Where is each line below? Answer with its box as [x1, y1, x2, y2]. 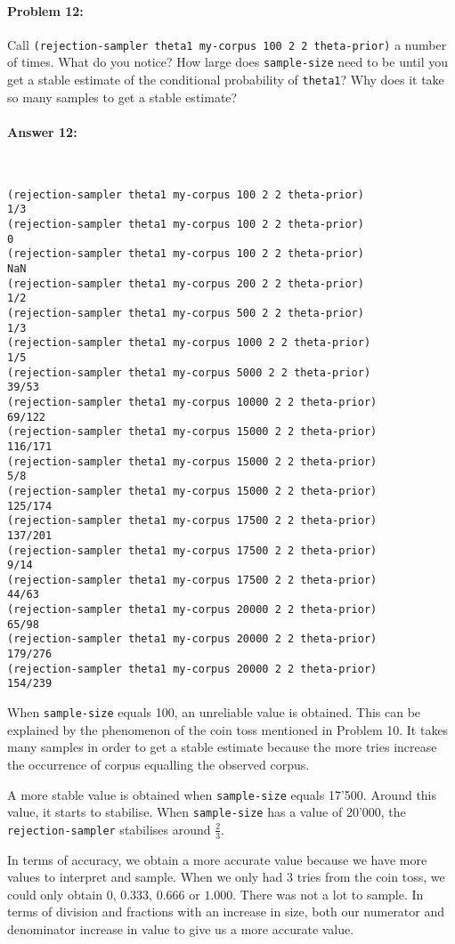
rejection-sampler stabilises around [7, 819, 211, 838]
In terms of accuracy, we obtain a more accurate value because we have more [7, 850, 427, 868]
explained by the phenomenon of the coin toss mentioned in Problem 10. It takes [7, 720, 449, 738]
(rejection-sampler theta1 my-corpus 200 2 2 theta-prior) [7, 277, 364, 290]
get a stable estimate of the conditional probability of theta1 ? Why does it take [7, 70, 444, 89]
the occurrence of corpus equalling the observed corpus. [7, 754, 310, 773]
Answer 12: [7, 122, 77, 141]
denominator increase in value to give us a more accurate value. [7, 920, 354, 939]
